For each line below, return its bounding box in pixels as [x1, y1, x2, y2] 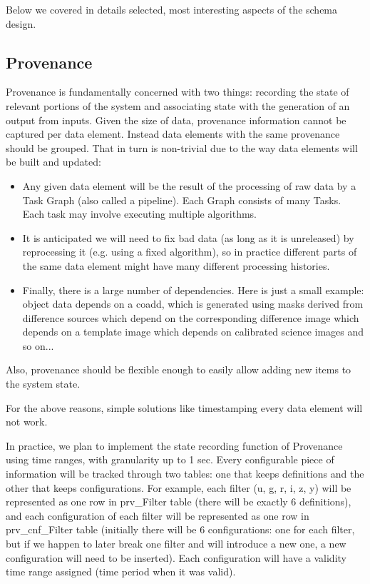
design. [6, 16, 36, 31]
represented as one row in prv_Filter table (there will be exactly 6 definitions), [6, 494, 351, 509]
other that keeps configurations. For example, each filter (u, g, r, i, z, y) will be [6, 480, 351, 495]
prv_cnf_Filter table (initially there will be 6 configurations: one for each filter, [6, 522, 355, 537]
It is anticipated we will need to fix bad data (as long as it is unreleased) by [22, 230, 354, 245]
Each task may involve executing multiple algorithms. [22, 206, 257, 221]
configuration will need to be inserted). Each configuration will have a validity [6, 550, 346, 565]
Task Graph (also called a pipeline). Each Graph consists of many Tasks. [22, 192, 341, 207]
